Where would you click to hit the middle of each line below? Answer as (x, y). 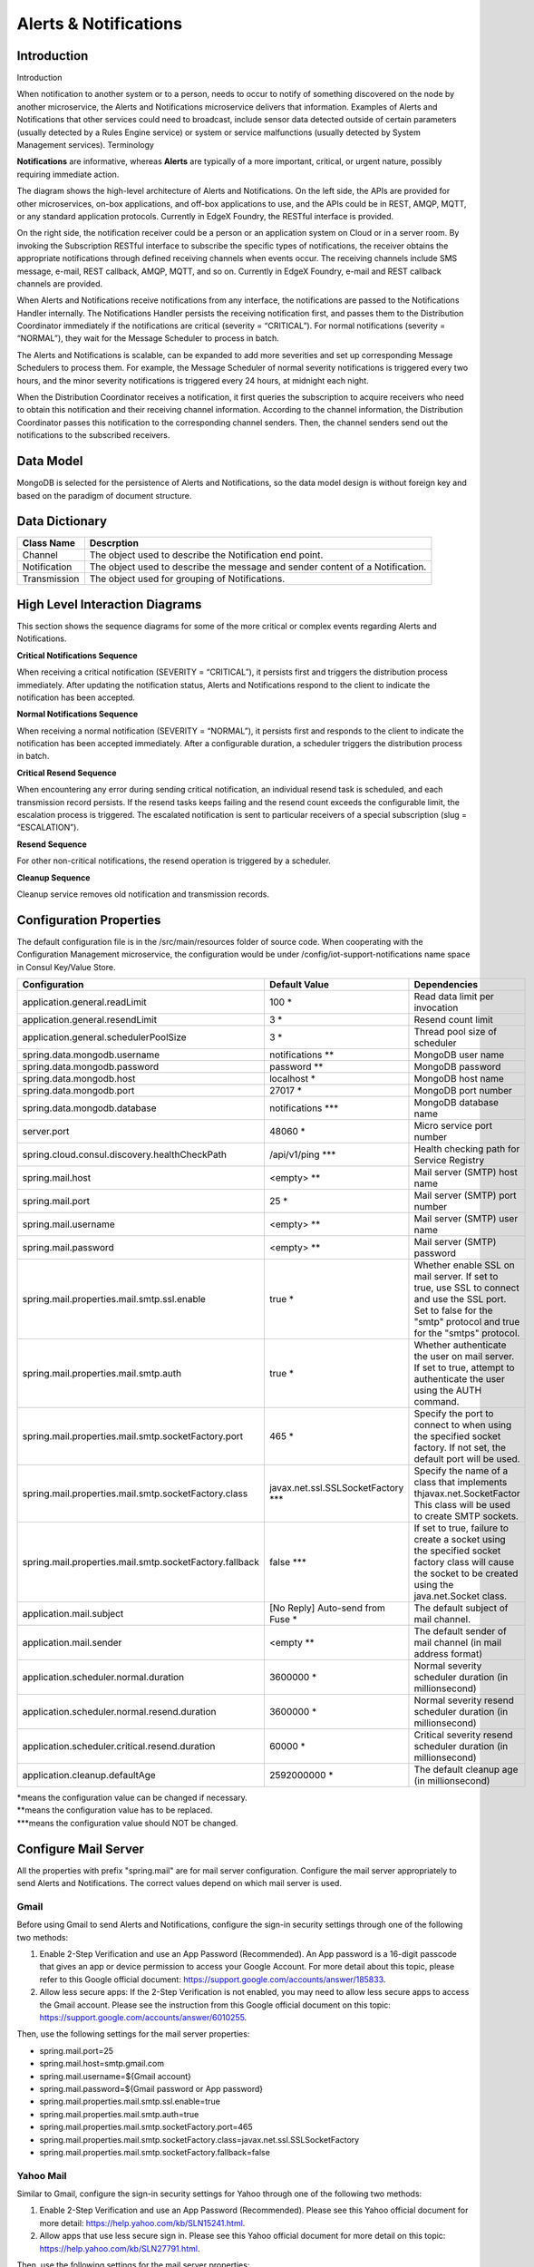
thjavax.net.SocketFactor (467, 1493)
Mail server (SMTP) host (466, 1172)
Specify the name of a (461, 1471)
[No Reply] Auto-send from (327, 1608)
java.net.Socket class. (461, 1596)
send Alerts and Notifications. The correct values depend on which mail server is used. (179, 1883)
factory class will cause (464, 1562)
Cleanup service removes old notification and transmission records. (143, 894)
